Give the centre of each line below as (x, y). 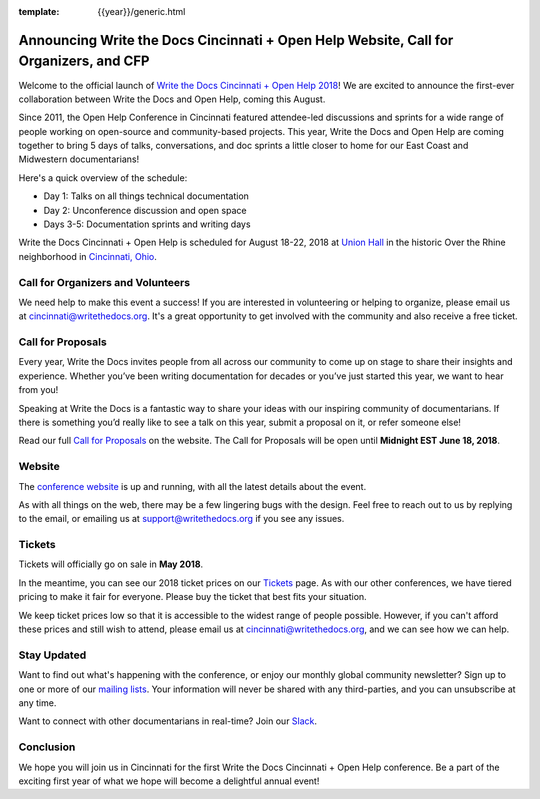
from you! (38, 390)
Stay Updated (52, 655)
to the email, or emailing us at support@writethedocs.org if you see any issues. (181, 519)
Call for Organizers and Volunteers (104, 282)
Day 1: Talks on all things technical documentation (146, 196)
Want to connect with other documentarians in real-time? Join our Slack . (168, 721)
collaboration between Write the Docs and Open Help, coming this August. (172, 99)
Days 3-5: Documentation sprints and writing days (147, 224)
